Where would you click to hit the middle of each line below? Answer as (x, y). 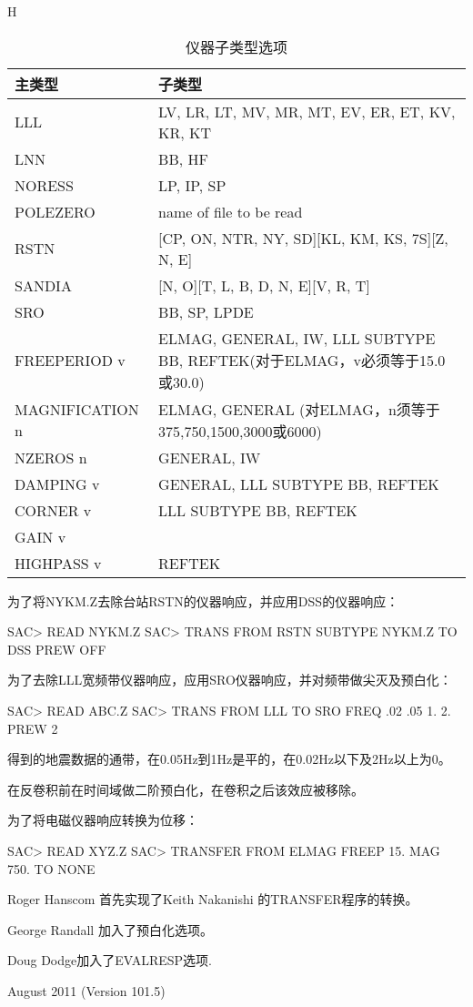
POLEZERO (55, 211)
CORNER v (53, 510)
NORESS (44, 185)
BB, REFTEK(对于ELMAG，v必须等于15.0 (302, 360)
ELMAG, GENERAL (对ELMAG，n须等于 (299, 409)
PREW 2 (33, 728)
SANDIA (43, 285)
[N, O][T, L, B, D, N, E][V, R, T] (264, 285)
